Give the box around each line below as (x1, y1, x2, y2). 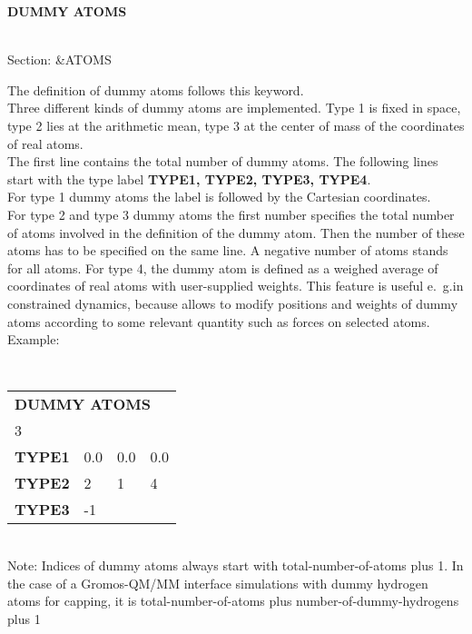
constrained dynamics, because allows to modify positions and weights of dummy (7, 293, 458, 312)
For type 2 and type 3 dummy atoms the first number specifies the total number (7, 204, 455, 223)
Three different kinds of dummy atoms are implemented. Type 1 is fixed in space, (7, 98, 461, 117)
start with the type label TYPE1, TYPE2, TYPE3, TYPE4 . (7, 169, 371, 188)
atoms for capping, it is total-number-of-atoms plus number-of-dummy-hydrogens (7, 591, 459, 610)
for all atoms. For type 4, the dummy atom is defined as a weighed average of (7, 258, 438, 277)
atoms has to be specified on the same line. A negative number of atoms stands (7, 241, 448, 260)
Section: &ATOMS (7, 50, 112, 69)
